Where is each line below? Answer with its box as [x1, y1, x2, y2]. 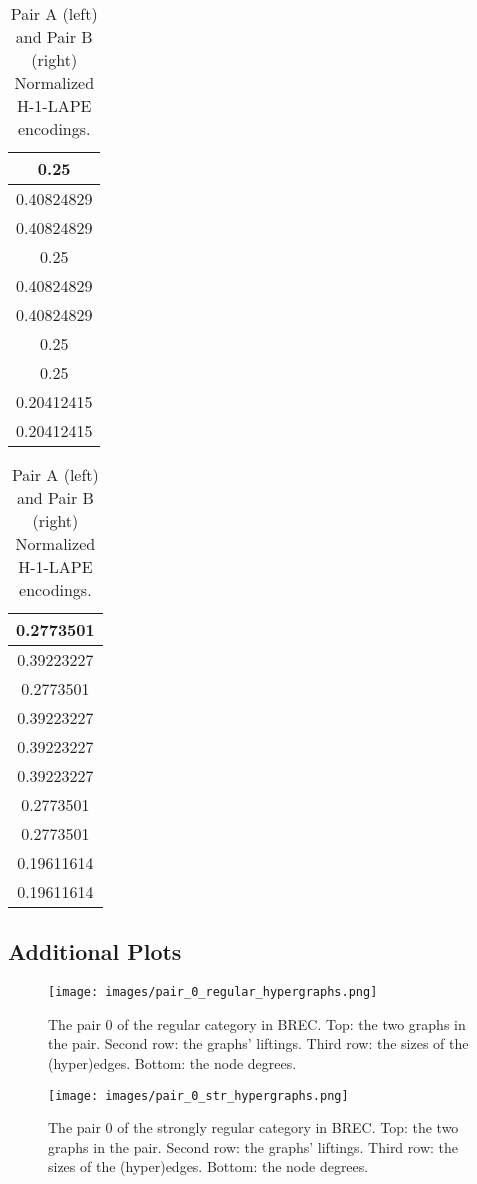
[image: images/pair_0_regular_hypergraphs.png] [48, 985, 378, 1000]
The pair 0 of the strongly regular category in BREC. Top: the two [48, 1117, 459, 1138]
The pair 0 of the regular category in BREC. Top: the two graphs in [48, 1013, 466, 1034]
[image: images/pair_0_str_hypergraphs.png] [48, 1088, 349, 1103]
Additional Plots [8, 936, 182, 967]
